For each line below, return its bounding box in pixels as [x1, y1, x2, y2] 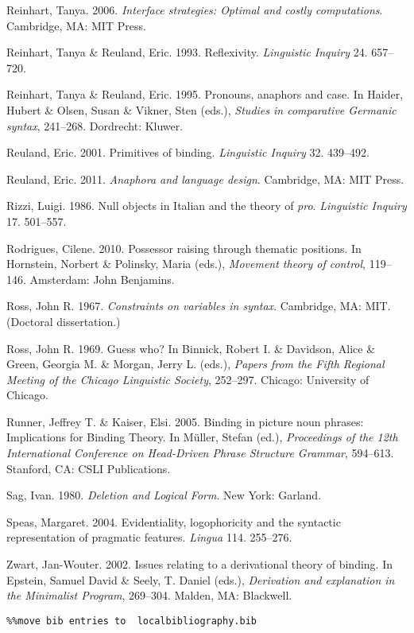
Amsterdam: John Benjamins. [29, 270, 175, 287]
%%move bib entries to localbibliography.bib [6, 615, 257, 627]
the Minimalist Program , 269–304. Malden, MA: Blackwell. [6, 587, 292, 604]
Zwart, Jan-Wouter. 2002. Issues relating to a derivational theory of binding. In [6, 556, 393, 573]
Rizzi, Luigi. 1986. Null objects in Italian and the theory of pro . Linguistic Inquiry [6, 197, 407, 214]
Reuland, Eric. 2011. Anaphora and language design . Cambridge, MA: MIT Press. [6, 170, 404, 187]
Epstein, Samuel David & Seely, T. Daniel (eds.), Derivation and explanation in [6, 571, 395, 588]
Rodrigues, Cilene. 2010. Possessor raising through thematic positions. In [6, 239, 362, 256]
